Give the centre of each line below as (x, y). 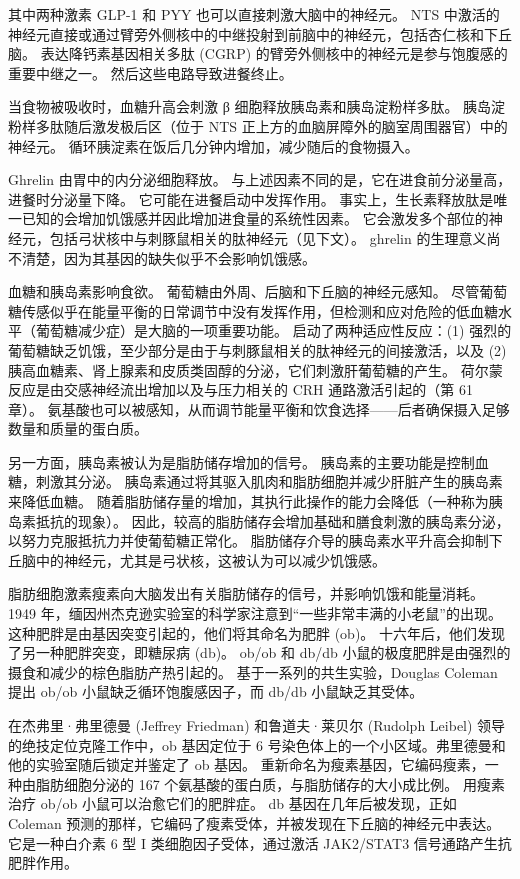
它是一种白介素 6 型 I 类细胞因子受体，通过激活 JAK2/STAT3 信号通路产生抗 (260, 842)
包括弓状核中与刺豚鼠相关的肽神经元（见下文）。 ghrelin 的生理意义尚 (275, 237)
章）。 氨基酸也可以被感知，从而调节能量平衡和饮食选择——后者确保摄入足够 (259, 408)
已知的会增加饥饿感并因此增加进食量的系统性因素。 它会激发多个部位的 (255, 218)
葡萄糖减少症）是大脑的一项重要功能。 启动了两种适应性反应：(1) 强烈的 (273, 330)
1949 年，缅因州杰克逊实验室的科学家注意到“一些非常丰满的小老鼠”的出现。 (255, 613)
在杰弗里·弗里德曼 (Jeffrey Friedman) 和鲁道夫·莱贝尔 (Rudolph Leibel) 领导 (257, 725)
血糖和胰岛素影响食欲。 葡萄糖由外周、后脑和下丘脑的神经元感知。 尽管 (244, 291)
